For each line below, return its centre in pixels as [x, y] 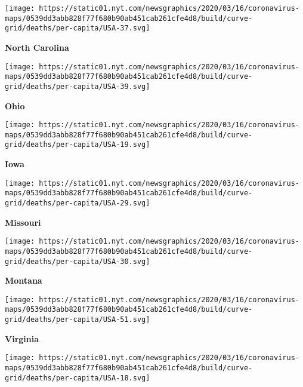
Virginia [22, 338]
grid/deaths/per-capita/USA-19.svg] [78, 145]
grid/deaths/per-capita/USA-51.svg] [78, 320]
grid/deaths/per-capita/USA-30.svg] [78, 261]
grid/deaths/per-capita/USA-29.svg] [78, 203]
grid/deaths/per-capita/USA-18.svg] [78, 378]
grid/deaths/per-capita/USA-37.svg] [78, 28]
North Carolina [37, 47]
